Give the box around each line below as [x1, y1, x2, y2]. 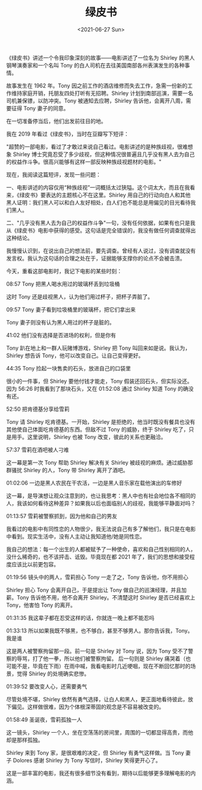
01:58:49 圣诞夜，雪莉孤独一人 [6, 716, 82, 723]
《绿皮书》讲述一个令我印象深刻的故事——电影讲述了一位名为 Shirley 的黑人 [6, 54, 195, 61]
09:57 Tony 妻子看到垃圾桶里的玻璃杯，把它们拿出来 [6, 306, 136, 313]
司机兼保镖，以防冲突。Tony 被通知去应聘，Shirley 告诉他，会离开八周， [6, 97, 186, 104]
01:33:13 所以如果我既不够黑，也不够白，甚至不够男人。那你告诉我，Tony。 [6, 627, 194, 634]
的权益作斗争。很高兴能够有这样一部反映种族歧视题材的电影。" [6, 158, 162, 165]
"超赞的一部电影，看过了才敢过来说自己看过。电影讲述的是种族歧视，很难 [6, 143, 188, 150]
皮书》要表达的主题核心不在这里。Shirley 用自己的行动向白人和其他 [24, 191, 191, 198]
